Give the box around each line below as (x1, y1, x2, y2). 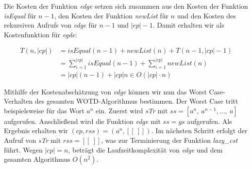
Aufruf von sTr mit (4, 135, 61, 145)
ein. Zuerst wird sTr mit (96, 105, 168, 115)
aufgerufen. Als (187, 116, 232, 126)
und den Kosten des (177, 10, 236, 20)
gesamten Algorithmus (4, 154, 70, 164)
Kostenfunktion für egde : (4, 29, 77, 39)
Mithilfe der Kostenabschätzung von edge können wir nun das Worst (4, 86, 207, 96)
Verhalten (4, 96, 33, 106)
